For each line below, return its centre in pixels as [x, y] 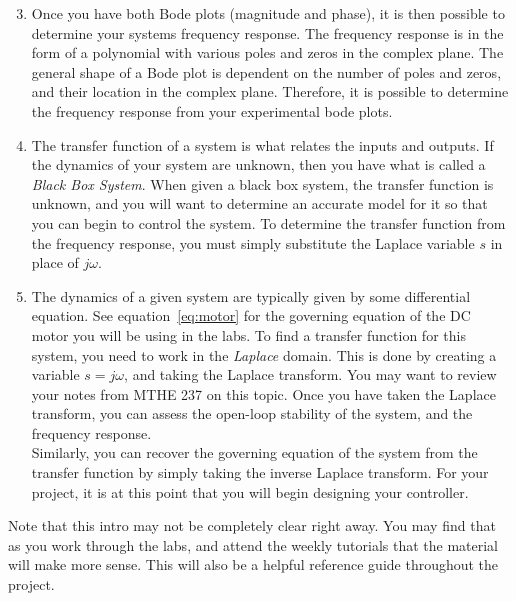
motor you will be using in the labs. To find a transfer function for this [248, 334]
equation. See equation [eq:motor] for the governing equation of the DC [251, 315]
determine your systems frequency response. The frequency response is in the [267, 32]
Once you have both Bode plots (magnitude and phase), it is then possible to [268, 13]
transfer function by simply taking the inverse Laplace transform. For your [260, 472]
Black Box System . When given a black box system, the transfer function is [262, 183]
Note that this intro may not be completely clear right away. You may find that [252, 525]
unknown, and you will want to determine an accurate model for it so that [259, 203]
